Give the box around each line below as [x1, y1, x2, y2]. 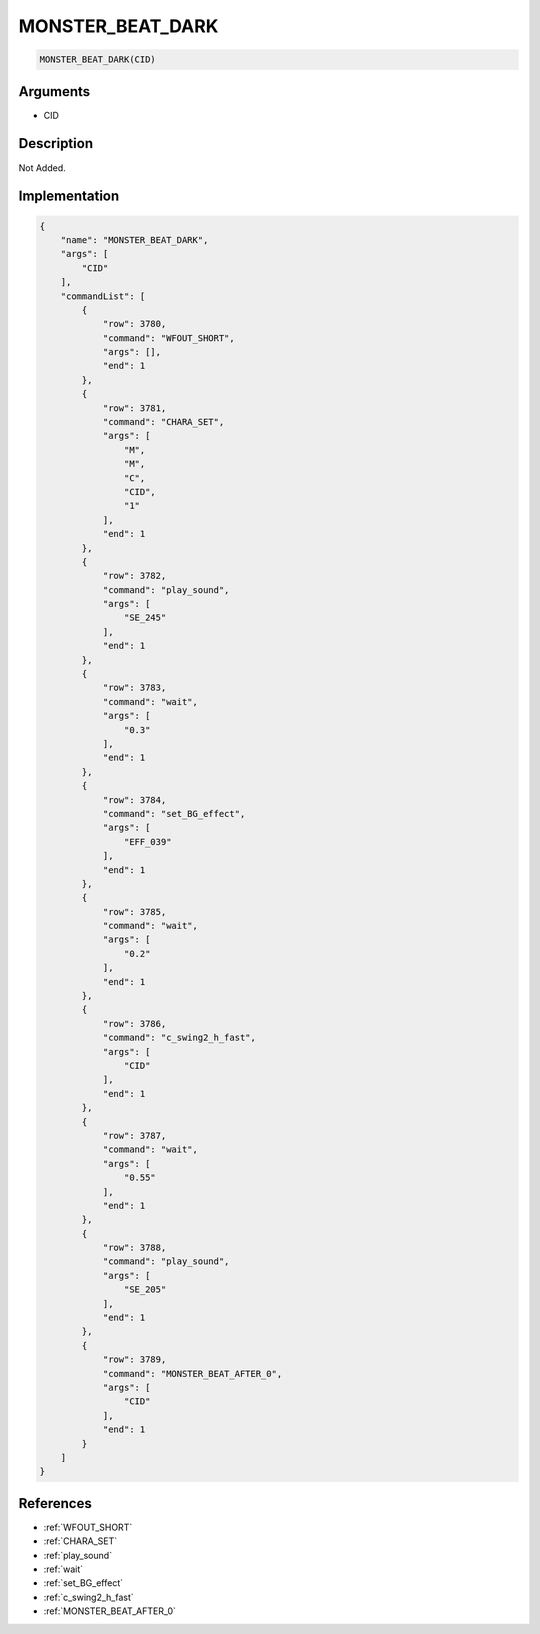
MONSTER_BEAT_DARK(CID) [39, 54, 157, 65]
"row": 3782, [102, 570, 167, 582]
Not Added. [18, 161, 67, 174]
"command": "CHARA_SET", [102, 416, 225, 428]
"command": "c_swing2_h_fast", [102, 1032, 257, 1044]
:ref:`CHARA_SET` [43, 1535, 118, 1547]
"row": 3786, [102, 1018, 167, 1029]
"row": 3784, [102, 794, 167, 805]
